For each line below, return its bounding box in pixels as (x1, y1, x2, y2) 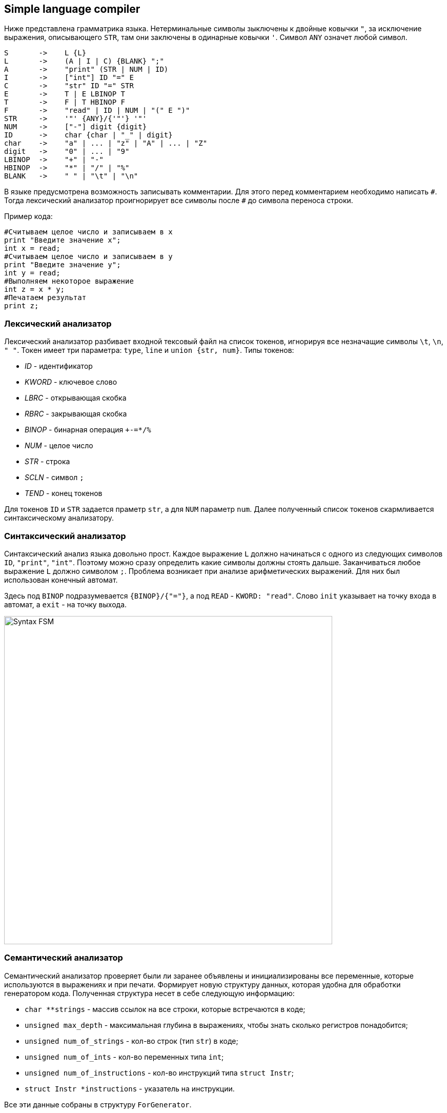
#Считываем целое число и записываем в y (4, 252, 173, 261)
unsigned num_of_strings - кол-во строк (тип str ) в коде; (25, 1036, 238, 1045)
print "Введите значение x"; (4, 236, 121, 245)
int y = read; (4, 269, 60, 277)
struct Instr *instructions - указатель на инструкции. (25, 1084, 235, 1093)
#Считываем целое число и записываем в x (4, 228, 173, 236)
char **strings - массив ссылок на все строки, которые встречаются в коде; (25, 1004, 306, 1013)
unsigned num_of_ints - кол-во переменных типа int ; (25, 1052, 224, 1061)
